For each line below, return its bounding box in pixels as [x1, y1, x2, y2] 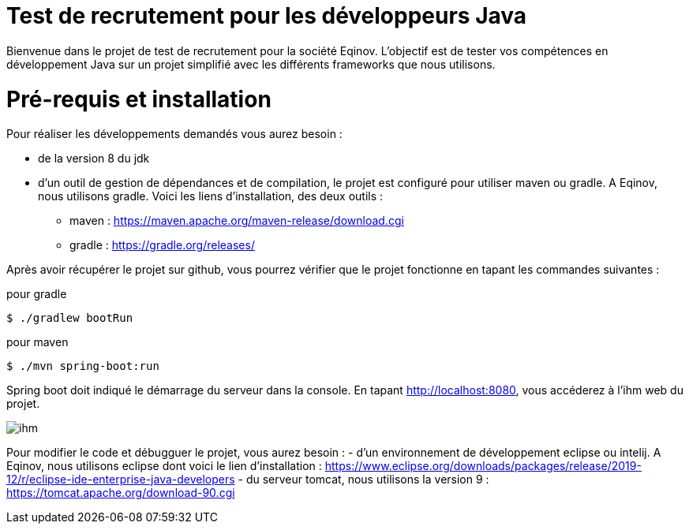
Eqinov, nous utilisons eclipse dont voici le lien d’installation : [6, 459, 322, 473]
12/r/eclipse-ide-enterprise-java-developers [6, 472, 235, 487]
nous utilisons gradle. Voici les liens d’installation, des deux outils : [38, 189, 384, 203]
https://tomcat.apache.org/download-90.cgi [6, 486, 235, 500]
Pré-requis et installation [6, 85, 271, 113]
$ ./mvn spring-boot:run [6, 360, 159, 373]
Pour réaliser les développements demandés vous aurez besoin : [6, 127, 343, 141]
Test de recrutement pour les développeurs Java [6, 2, 527, 29]
